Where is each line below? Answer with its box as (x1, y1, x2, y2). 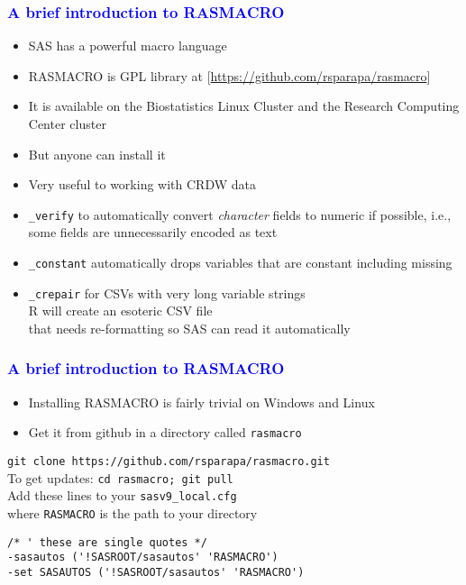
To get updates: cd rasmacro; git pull (7, 468, 233, 487)
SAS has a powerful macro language (28, 36, 227, 55)
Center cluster (28, 114, 106, 133)
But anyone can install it (28, 144, 166, 163)
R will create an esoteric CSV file (28, 301, 213, 320)
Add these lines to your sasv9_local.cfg (7, 486, 237, 505)
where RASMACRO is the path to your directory (7, 503, 258, 522)
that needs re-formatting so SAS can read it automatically (28, 318, 351, 337)
